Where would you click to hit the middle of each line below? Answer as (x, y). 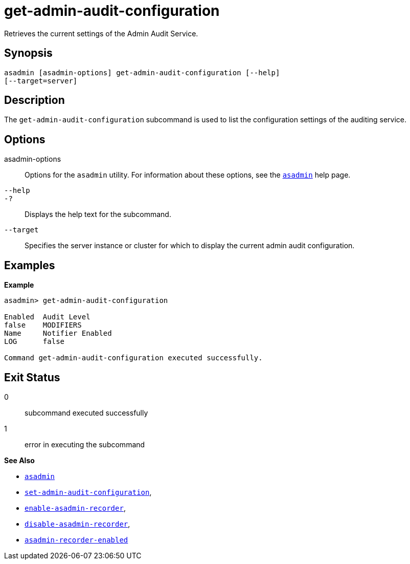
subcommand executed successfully (86, 413)
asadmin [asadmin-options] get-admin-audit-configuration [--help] (142, 72)
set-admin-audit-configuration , (88, 492)
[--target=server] (41, 81)
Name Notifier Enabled (58, 333)
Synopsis (28, 53)
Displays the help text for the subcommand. (98, 214)
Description (35, 100)
